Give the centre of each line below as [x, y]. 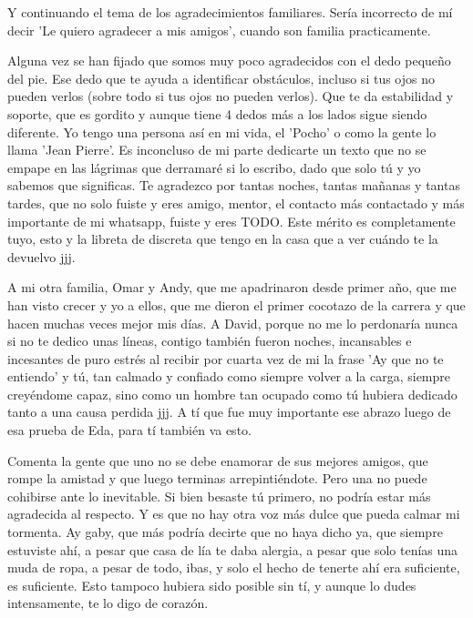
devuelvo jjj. [41, 256]
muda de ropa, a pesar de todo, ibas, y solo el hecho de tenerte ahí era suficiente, [234, 567]
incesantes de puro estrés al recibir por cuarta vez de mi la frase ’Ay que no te [226, 358]
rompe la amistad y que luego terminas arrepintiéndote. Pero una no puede [217, 478]
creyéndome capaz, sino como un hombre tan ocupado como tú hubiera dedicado [232, 394]
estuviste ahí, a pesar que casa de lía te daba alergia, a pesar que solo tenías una [233, 549]
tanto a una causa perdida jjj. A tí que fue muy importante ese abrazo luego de [229, 412]
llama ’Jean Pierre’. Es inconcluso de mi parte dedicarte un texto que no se [217, 150]
